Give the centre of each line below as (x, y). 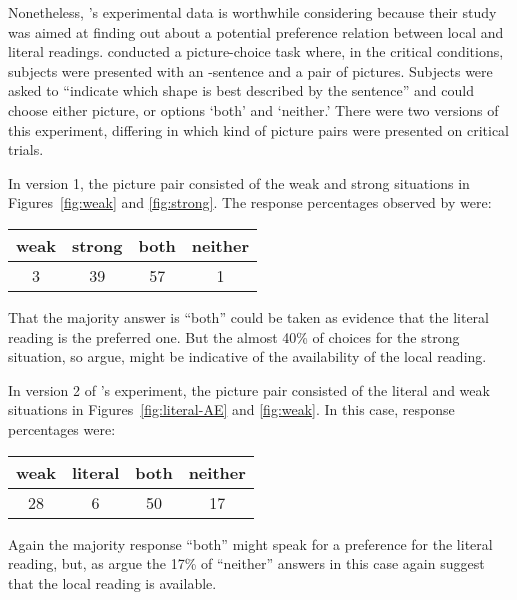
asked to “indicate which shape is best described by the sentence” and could (241, 90)
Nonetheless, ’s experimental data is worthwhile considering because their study (252, 12)
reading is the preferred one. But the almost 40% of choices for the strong (234, 336)
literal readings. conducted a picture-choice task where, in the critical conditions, (256, 51)
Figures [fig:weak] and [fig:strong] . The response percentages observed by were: (250, 202)
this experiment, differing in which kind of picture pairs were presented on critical (259, 129)
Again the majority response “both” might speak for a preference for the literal (250, 543)
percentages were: (62, 428)
